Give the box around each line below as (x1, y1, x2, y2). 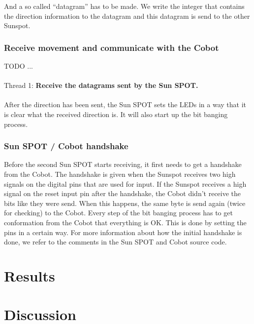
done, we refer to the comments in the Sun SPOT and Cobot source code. (4, 237, 227, 247)
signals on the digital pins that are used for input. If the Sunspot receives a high (4, 178, 247, 189)
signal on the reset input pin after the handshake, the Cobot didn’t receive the (4, 188, 241, 199)
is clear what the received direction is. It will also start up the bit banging (4, 109, 228, 119)
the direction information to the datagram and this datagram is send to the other (4, 10, 250, 21)
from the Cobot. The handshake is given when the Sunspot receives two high (4, 168, 236, 179)
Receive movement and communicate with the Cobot (4, 41, 219, 53)
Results (4, 265, 55, 285)
